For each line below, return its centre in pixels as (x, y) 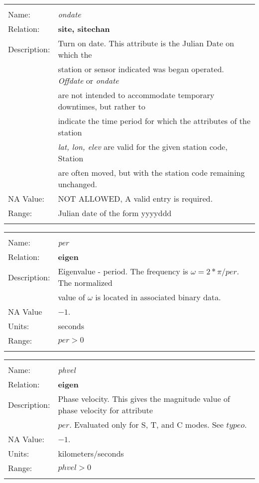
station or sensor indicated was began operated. (141, 69)
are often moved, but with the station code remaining (151, 173)
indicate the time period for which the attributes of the (154, 121)
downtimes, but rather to (102, 106)
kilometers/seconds (91, 453)
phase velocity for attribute (105, 410)
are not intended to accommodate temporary (136, 95)
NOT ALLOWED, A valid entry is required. (135, 198)
